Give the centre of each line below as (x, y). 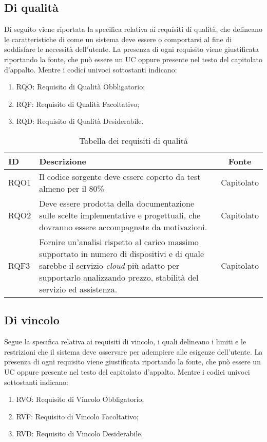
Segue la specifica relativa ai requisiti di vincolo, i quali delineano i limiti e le (125, 342)
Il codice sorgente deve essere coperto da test (120, 176)
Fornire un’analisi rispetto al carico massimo (119, 242)
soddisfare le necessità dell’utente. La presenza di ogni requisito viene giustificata (131, 49)
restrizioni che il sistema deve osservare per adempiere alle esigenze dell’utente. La (133, 351)
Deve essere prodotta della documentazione (117, 203)
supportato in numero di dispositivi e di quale (122, 253)
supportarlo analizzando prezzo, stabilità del (119, 277)
